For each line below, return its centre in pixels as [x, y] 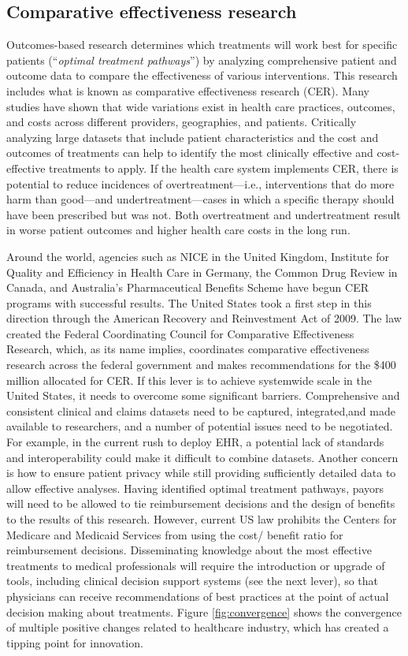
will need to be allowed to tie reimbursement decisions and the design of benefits [201, 503]
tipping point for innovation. [75, 642]
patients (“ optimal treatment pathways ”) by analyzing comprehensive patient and [202, 60]
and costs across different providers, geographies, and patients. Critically [182, 122]
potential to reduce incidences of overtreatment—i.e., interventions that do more [200, 183]
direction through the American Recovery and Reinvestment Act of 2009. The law [204, 318]
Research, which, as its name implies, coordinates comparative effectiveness [188, 349]
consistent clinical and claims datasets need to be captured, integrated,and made [201, 410]
